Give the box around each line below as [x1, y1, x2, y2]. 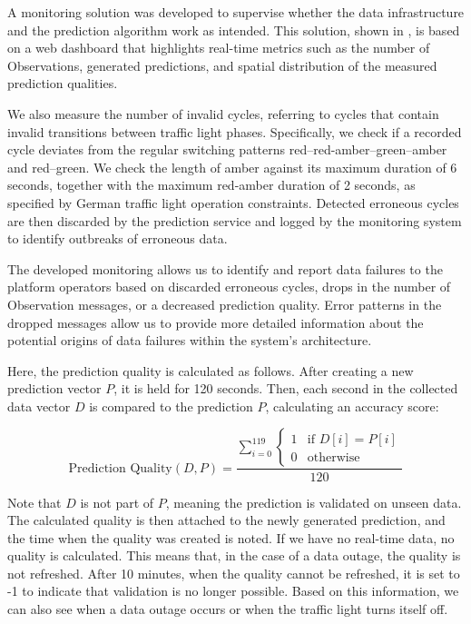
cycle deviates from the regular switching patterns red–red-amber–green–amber [7, 140, 447, 159]
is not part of [80, 492, 154, 511]
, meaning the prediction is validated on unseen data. [165, 492, 462, 511]
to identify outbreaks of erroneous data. [7, 229, 228, 248]
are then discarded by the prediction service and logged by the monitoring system [7, 211, 462, 230]
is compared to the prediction [89, 396, 253, 415]
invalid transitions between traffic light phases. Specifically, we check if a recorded [7, 122, 462, 141]
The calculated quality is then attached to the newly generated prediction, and [7, 510, 446, 530]
